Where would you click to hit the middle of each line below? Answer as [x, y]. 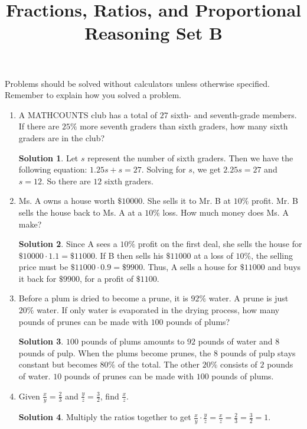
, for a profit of [107, 278]
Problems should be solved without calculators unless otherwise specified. [137, 83]
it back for [37, 278]
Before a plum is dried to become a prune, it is [103, 298]
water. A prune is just [249, 298]
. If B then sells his [129, 255]
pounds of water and [235, 341]
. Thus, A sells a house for [190, 267]
